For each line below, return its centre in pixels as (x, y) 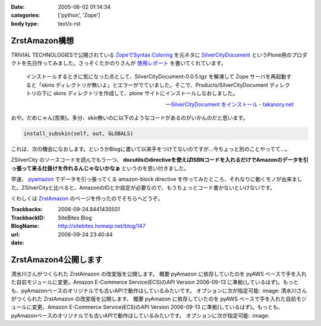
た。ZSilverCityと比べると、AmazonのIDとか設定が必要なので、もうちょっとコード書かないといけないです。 (143, 187)
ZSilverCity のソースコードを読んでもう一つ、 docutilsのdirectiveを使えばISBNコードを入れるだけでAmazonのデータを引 (160, 160)
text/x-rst (69, 23)
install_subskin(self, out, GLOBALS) (78, 134)
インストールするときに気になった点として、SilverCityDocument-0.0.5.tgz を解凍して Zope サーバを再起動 (156, 77)
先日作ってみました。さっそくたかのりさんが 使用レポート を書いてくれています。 (126, 63)
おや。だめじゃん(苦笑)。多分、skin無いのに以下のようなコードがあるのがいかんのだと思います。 (130, 118)
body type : (25, 23)
